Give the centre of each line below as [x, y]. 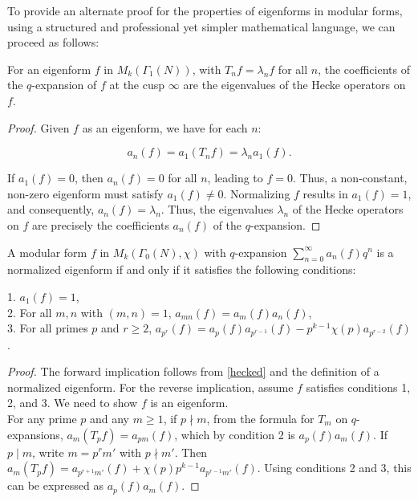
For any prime [42, 418]
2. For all [30, 312]
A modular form [47, 252]
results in [325, 193]
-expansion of [64, 85]
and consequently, [51, 209]
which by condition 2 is [238, 434]
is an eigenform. [189, 403]
